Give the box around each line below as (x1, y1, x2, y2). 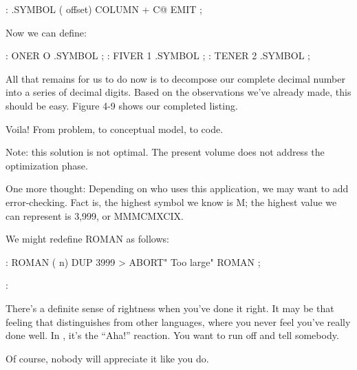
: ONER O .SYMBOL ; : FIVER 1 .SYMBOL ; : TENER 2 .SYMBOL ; (6, 48, 310, 63)
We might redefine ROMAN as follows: (6, 232, 169, 246)
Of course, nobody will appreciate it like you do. (6, 351, 209, 365)
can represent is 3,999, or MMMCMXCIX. (6, 208, 184, 223)
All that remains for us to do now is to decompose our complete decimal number (6, 71, 345, 85)
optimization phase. (6, 158, 88, 172)
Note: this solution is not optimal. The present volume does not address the (6, 145, 325, 159)
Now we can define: (6, 25, 87, 39)
